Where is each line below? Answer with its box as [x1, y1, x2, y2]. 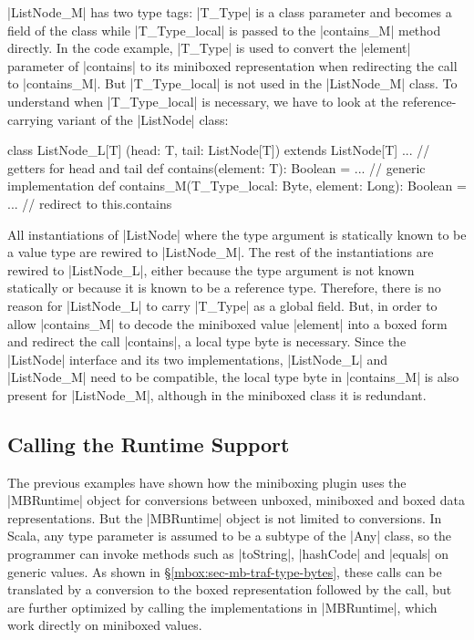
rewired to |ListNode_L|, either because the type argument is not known [7, 260, 415, 279]
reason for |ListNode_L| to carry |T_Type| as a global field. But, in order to [7, 295, 438, 315]
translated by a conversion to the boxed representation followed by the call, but [7, 580, 452, 599]
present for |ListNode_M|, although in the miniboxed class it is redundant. [7, 385, 427, 404]
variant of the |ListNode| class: [57, 109, 229, 129]
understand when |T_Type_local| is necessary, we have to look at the [7, 91, 398, 110]
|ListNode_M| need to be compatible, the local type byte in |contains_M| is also [7, 367, 459, 387]
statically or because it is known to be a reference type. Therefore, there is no [7, 278, 441, 297]
